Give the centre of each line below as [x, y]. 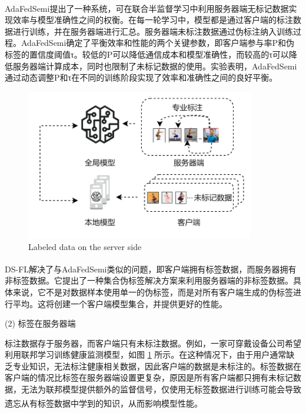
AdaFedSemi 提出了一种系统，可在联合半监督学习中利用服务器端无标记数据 [147, 8]
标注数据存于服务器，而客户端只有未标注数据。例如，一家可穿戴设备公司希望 [153, 343]
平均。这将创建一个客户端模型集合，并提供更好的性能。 [120, 303]
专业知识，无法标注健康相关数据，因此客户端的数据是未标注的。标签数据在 [157, 366]
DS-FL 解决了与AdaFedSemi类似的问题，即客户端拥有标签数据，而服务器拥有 [151, 269]
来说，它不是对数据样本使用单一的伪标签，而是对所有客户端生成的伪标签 [153, 292]
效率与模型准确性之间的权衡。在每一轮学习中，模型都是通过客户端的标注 [153, 20]
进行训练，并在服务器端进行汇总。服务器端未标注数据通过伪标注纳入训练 [153, 31]
